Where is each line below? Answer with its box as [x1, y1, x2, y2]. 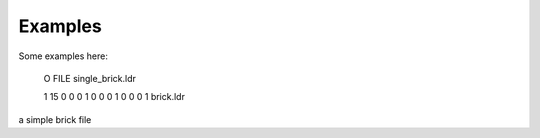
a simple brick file [18, 113, 92, 125]
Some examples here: [18, 50, 109, 62]
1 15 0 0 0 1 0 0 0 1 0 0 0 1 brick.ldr [43, 91, 185, 103]
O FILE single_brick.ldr [43, 72, 137, 84]
